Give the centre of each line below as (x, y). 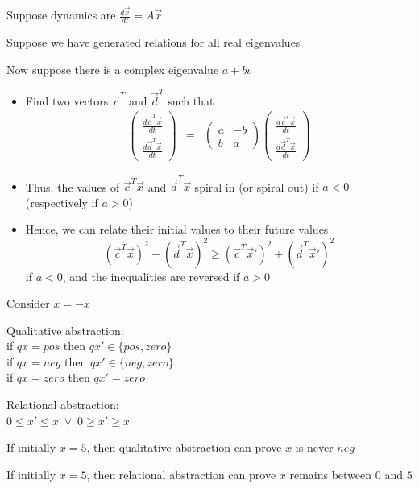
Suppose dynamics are (61, 15)
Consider (28, 303)
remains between (331, 474)
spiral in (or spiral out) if (257, 186)
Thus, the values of (73, 186)
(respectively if (62, 202)
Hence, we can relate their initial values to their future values (177, 229)
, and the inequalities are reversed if (151, 276)
